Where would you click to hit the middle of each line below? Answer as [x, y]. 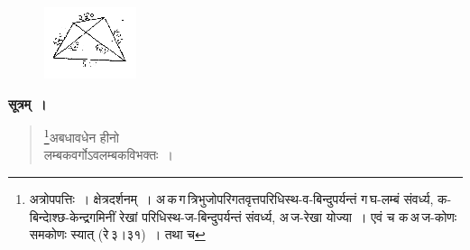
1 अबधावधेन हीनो [81, 136]
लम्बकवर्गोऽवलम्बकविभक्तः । [108, 155]
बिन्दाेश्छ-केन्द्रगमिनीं [72, 216]
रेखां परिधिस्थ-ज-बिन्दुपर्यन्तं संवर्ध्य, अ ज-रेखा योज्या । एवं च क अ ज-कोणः [288, 216]
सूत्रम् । [28, 103]
